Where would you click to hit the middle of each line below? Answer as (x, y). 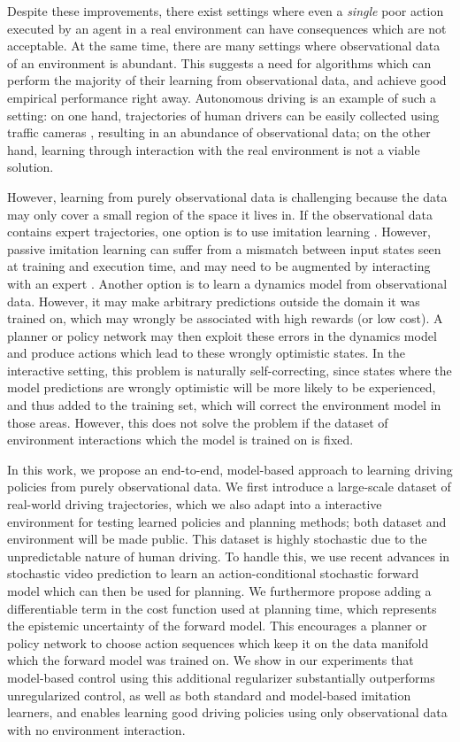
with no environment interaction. (96, 729)
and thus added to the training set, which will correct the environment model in (224, 405)
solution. (31, 167)
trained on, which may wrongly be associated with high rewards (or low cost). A (225, 318)
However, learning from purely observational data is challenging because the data (227, 196)
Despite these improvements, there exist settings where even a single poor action (226, 11)
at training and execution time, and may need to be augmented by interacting (219, 266)
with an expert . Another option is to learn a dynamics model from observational (227, 283)
